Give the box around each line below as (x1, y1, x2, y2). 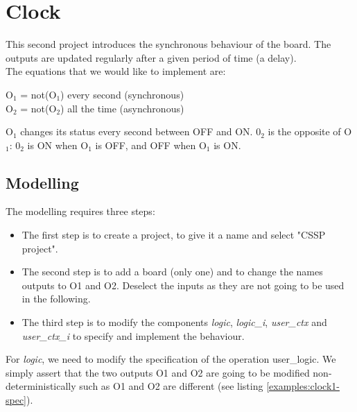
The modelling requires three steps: (6, 204, 155, 218)
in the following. (21, 291, 91, 306)
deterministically (6, 379, 76, 393)
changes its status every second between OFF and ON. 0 (20, 124, 261, 139)
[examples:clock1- (266, 379, 340, 393)
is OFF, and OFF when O (95, 137, 207, 152)
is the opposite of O (268, 124, 352, 139)
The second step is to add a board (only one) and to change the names (21, 264, 323, 279)
